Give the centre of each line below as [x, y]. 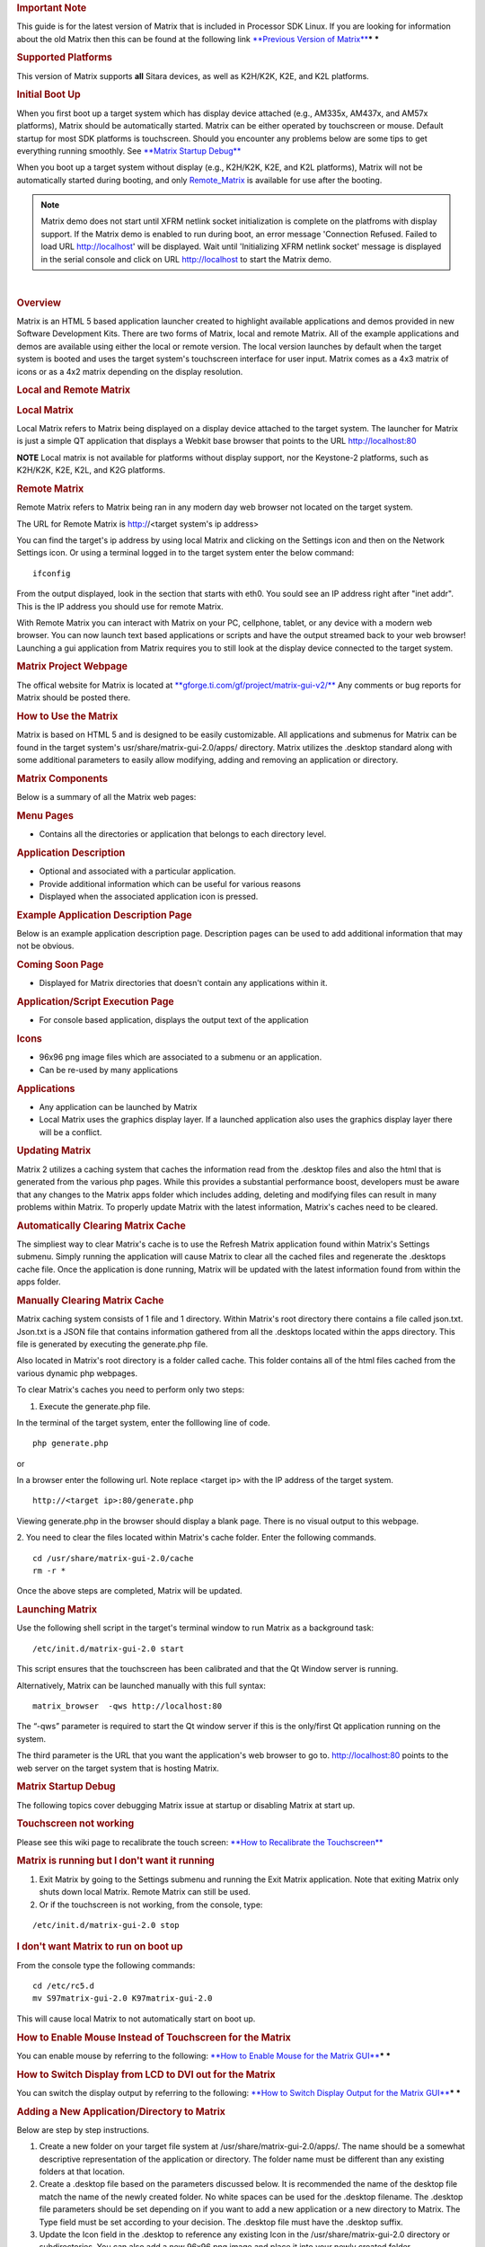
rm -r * [49, 1571]
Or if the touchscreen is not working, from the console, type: [151, 1905]
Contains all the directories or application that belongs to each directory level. [183, 834]
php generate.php [71, 1443]
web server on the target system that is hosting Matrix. [118, 1768]
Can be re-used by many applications [109, 1070]
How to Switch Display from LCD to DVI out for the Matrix [146, 2074]
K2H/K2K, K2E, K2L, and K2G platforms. [91, 470]
